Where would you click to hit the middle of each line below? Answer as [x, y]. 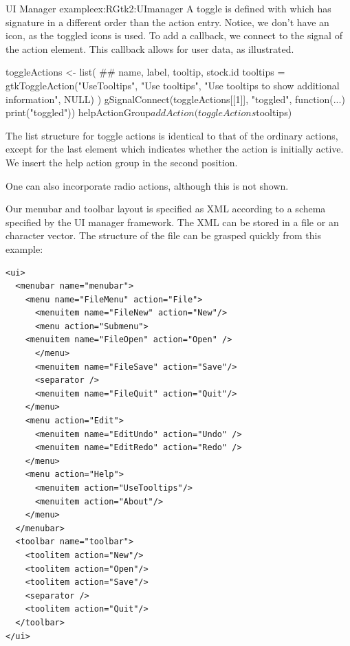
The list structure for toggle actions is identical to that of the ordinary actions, [172, 135]
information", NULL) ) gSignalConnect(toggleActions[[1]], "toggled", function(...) [175, 99]
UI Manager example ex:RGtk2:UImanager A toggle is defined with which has [168, 8]
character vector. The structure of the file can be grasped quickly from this [163, 235]
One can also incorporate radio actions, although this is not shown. [147, 185]
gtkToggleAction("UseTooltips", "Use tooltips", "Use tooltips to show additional [173, 85]
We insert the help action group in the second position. [122, 162]
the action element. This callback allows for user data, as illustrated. [150, 48]
